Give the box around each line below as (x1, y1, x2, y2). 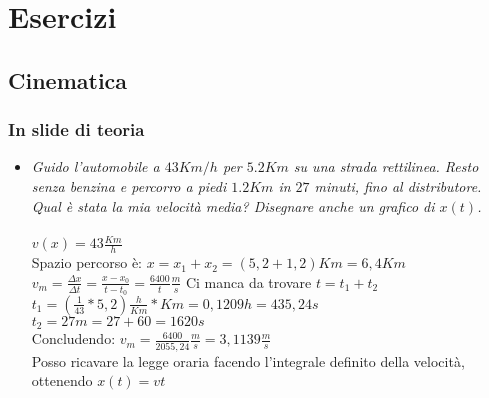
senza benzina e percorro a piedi (31, 175, 227, 196)
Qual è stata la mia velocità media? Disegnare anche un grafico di (31, 195, 435, 216)
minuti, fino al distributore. (314, 175, 482, 196)
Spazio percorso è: (31, 252, 143, 273)
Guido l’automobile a (31, 156, 160, 177)
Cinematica (8, 64, 128, 95)
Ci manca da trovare (185, 271, 312, 292)
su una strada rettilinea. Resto (293, 156, 479, 177)
